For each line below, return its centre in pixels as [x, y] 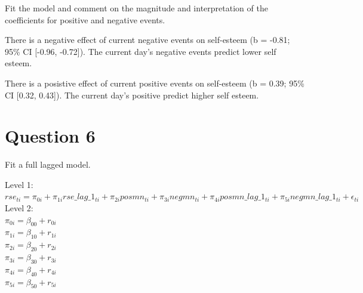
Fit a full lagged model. [48, 164]
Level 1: [19, 184]
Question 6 [50, 136]
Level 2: [19, 208]
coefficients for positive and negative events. [85, 19]
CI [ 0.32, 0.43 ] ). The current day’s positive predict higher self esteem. [132, 95]
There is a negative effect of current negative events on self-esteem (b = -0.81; [147, 40]
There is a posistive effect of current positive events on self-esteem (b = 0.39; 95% [155, 83]
